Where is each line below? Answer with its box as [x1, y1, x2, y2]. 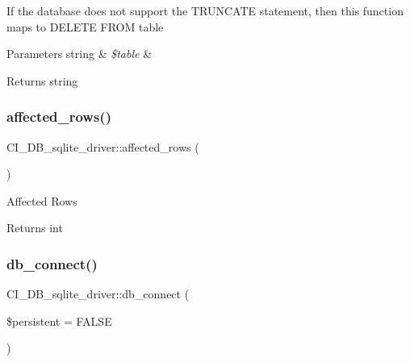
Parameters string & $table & [6, 45, 153, 62]
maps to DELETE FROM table [6, 18, 164, 35]
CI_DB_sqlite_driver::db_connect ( [6, 285, 190, 302]
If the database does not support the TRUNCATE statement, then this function [6, 2, 404, 19]
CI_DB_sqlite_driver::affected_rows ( [6, 138, 199, 155]
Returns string [6, 72, 78, 89]
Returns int [6, 219, 63, 236]
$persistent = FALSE [6, 312, 112, 329]
